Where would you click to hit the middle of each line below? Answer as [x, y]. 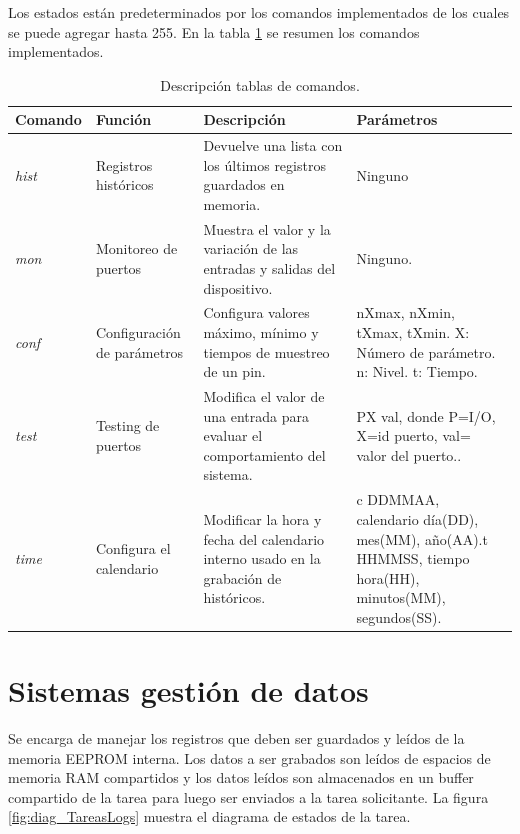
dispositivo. [238, 287]
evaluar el [233, 435]
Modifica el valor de [264, 396]
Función [123, 119]
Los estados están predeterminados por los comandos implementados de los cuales [259, 12]
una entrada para [256, 415]
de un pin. [234, 371]
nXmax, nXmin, [405, 312]
